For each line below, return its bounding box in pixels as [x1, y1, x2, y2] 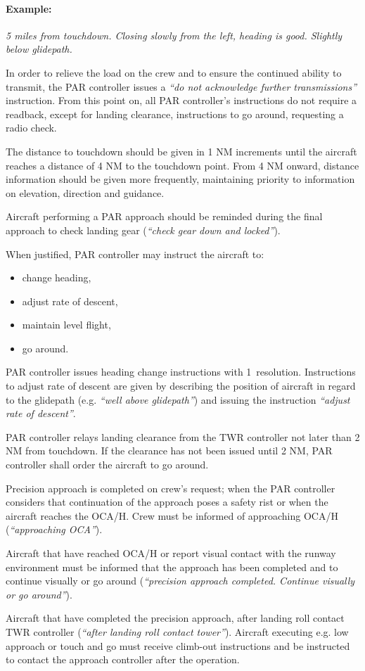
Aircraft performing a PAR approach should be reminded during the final [6, 209, 323, 224]
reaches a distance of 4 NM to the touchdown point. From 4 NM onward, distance [6, 158, 359, 172]
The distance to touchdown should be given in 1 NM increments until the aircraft [6, 143, 357, 158]
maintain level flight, [22, 317, 111, 332]
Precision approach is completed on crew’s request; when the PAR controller [6, 480, 335, 495]
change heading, [22, 270, 91, 285]
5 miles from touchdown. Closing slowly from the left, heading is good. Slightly [6, 27, 342, 42]
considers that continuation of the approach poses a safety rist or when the [6, 494, 328, 509]
